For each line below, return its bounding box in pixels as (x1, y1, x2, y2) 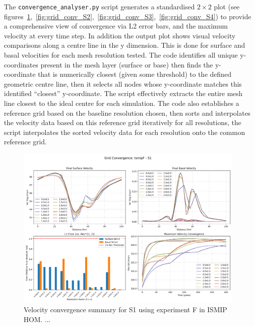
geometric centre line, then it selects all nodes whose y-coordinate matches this (4, 78, 242, 89)
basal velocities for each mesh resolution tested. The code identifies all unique (4, 50, 238, 60)
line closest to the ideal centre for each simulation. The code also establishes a (4, 98, 239, 108)
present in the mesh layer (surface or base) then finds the (40, 59, 213, 69)
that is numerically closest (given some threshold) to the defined (37, 69, 232, 79)
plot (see (214, 1, 240, 11)
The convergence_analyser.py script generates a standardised (4, 1, 195, 11)
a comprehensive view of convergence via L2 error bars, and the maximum (4, 21, 228, 31)
